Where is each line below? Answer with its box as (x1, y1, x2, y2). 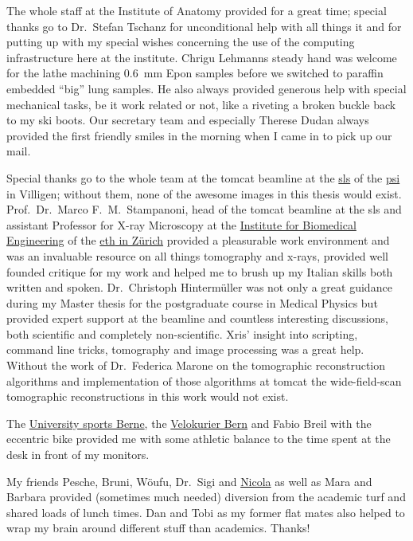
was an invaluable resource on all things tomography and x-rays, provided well (6, 247, 389, 264)
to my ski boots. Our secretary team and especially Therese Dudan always (6, 112, 369, 128)
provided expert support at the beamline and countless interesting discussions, (6, 310, 388, 327)
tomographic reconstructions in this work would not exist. (6, 388, 289, 405)
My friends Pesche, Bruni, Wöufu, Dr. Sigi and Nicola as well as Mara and (6, 472, 372, 489)
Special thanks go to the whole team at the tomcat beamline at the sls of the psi (6, 169, 400, 186)
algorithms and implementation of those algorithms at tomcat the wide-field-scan (6, 372, 402, 389)
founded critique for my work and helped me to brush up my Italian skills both (6, 263, 393, 280)
